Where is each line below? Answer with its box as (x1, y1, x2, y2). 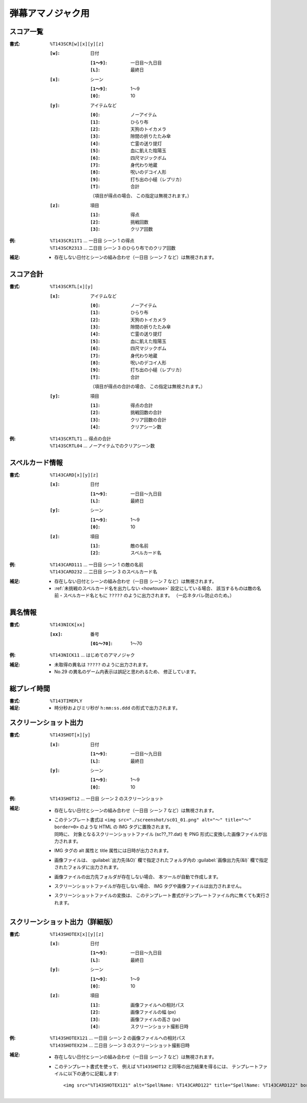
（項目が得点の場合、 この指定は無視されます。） (90, 193, 192, 199)
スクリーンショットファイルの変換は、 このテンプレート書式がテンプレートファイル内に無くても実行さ (54, 892, 270, 898)
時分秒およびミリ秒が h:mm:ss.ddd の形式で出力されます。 (54, 705, 181, 711)
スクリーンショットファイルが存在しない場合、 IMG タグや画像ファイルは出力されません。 (54, 883, 245, 889)
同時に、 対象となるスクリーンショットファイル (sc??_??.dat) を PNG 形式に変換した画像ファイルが (54, 831, 263, 837)
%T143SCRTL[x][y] (50, 284, 93, 290)
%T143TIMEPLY (50, 698, 83, 704)
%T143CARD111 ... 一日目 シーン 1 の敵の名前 (50, 561, 143, 568)
